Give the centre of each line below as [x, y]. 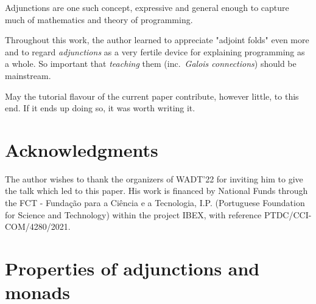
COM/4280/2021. [38, 226]
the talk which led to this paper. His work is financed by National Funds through [156, 191]
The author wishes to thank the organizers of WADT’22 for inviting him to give [154, 178]
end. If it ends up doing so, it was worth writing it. [100, 108]
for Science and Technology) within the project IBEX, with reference [133, 214]
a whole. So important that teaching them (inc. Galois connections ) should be [151, 64]
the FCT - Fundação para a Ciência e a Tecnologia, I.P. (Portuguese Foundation [155, 203]
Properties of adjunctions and [132, 268]
